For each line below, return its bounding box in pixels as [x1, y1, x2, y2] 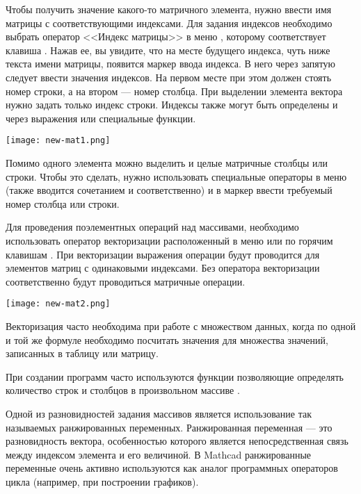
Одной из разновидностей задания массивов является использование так [6, 406, 312, 420]
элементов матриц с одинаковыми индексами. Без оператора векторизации [6, 261, 320, 275]
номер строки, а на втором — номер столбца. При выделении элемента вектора [6, 83, 343, 98]
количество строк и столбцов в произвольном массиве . [6, 383, 240, 397]
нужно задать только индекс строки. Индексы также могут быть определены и [6, 97, 338, 112]
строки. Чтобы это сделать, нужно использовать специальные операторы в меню [6, 169, 347, 183]
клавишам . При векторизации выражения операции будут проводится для [6, 247, 320, 261]
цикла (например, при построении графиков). [6, 474, 199, 488]
